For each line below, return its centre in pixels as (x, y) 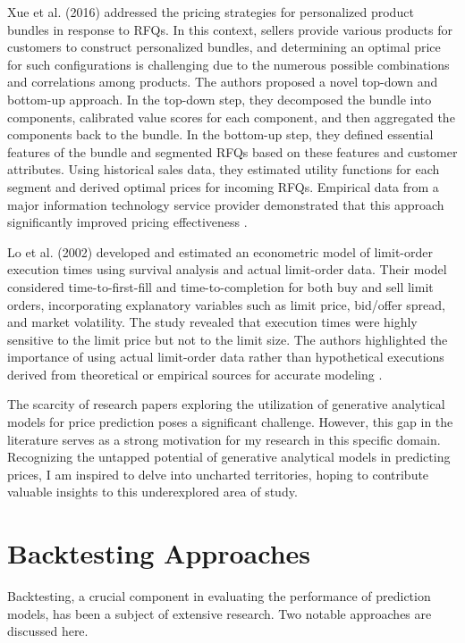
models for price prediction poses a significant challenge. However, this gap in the (230, 422)
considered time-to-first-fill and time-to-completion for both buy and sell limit (220, 286)
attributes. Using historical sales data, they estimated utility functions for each (224, 169)
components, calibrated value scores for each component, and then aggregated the (231, 117)
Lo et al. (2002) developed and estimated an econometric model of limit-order (220, 251)
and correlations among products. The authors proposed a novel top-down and (223, 82)
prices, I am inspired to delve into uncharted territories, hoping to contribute (218, 474)
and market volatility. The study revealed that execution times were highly (212, 322)
